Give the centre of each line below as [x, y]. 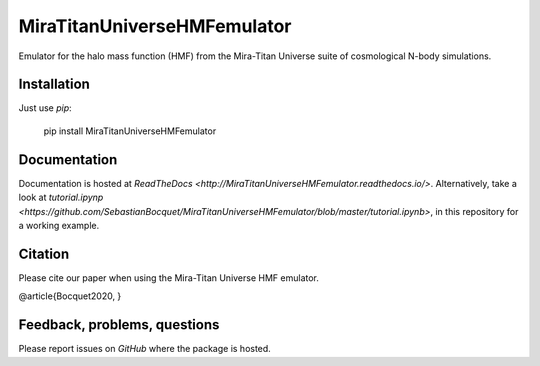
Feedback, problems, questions [119, 325]
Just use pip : [45, 108]
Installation [54, 84]
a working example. [59, 225]
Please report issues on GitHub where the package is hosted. [145, 349]
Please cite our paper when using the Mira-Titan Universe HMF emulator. [169, 277]
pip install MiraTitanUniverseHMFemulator [130, 131]
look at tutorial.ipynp [61, 197]
